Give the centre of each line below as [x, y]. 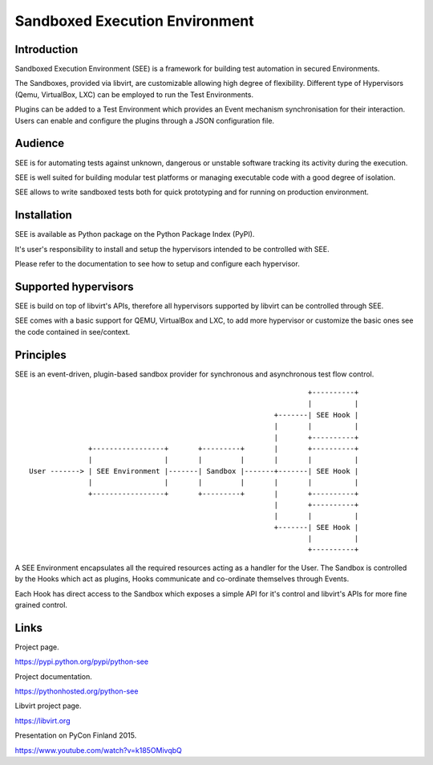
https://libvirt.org [42, 720]
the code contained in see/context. [73, 332]
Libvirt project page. [48, 706]
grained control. [41, 605]
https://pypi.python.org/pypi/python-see [81, 661]
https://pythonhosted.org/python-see [77, 691]
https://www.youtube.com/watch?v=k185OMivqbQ [98, 750]
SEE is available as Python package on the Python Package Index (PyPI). [135, 234]
